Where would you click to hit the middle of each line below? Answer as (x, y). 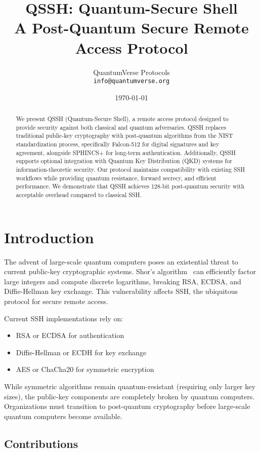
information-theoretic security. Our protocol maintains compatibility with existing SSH (131, 169)
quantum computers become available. (63, 416)
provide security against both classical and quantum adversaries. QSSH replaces (121, 127)
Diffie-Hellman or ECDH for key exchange (81, 352)
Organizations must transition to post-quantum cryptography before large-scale (127, 406)
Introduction (49, 237)
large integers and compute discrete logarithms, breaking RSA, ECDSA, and (123, 281)
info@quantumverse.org (132, 81)
